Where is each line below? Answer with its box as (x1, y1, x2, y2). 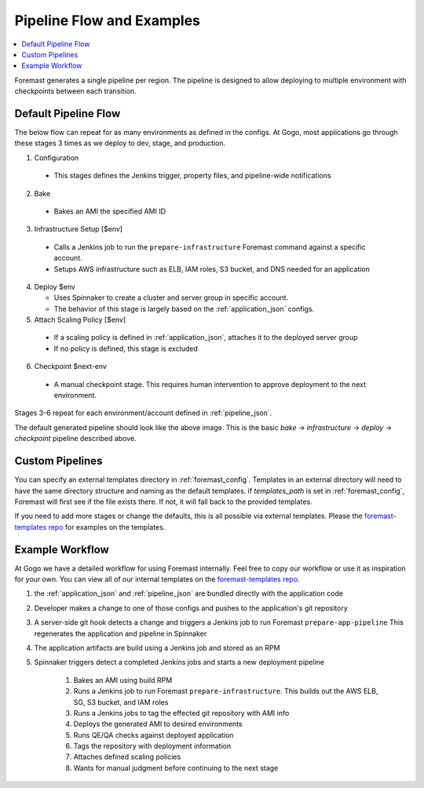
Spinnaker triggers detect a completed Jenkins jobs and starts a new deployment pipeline (34, 658, 325, 667)
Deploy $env (34, 282, 76, 291)
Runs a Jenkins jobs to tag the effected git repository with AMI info (73, 708, 290, 717)
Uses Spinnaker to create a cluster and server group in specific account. (53, 293, 289, 302)
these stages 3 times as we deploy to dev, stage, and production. (14, 138, 226, 148)
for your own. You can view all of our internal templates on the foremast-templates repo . (14, 574, 300, 584)
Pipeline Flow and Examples (14, 12, 200, 29)
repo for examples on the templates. (48, 522, 166, 531)
